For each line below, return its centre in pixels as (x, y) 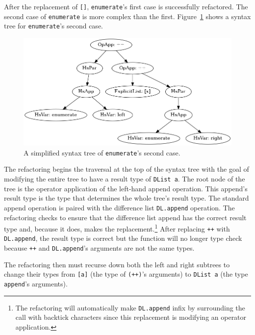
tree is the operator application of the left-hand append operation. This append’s (126, 188)
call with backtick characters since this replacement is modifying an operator (131, 317)
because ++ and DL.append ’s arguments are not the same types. (99, 248)
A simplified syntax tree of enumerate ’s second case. (102, 152)
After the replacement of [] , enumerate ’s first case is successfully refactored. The (126, 6)
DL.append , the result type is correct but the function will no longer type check (123, 238)
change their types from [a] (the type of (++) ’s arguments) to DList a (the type (126, 274)
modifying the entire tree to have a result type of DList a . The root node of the (125, 179)
